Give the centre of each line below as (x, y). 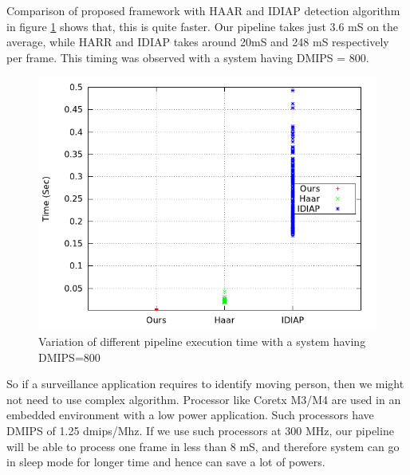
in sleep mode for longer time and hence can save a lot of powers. (166, 462)
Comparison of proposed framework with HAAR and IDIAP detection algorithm (203, 10)
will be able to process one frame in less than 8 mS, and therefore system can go (203, 446)
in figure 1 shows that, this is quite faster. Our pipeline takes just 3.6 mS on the (203, 26)
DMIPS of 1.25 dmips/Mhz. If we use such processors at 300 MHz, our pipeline (200, 430)
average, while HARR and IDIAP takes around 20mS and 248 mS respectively (198, 42)
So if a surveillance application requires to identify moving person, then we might (205, 384)
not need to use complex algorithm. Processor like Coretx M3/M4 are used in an (204, 399)
